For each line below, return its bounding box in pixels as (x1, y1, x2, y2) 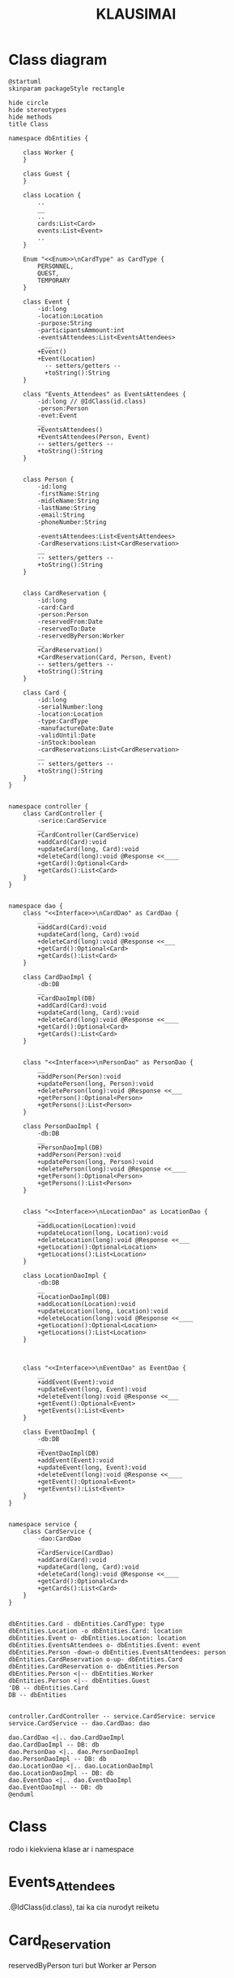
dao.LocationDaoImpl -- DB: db (8, 1768, 114, 1777)
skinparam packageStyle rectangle (8, 84, 126, 93)
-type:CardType (37, 716, 89, 725)
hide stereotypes (8, 106, 67, 114)
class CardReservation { (23, 589, 107, 597)
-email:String (37, 511, 85, 519)
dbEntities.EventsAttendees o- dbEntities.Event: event (8, 1641, 201, 1649)
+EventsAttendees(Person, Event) (37, 432, 151, 441)
